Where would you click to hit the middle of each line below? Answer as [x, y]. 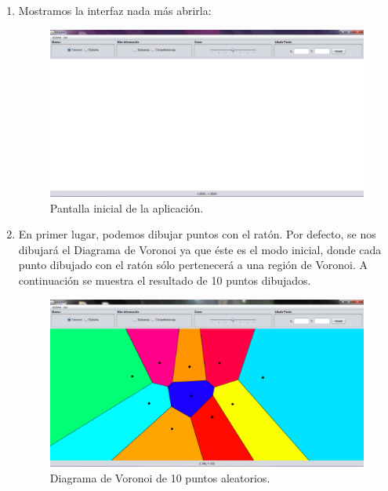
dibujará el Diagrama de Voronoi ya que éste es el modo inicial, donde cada [200, 249]
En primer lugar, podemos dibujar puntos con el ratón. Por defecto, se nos [197, 234]
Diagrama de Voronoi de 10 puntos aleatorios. [160, 477]
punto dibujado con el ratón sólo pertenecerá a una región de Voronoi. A [193, 265]
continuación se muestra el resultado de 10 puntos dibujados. [165, 280]
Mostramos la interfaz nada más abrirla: [115, 10]
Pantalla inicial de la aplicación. [127, 207]
